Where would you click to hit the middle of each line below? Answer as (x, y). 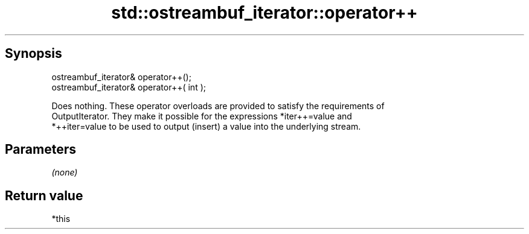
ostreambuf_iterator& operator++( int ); (129, 87)
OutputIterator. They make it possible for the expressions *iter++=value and (202, 116)
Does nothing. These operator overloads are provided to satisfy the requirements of (218, 106)
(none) (65, 172)
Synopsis (34, 54)
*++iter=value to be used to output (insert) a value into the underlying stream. (206, 126)
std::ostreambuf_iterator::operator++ (264, 13)
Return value (44, 195)
